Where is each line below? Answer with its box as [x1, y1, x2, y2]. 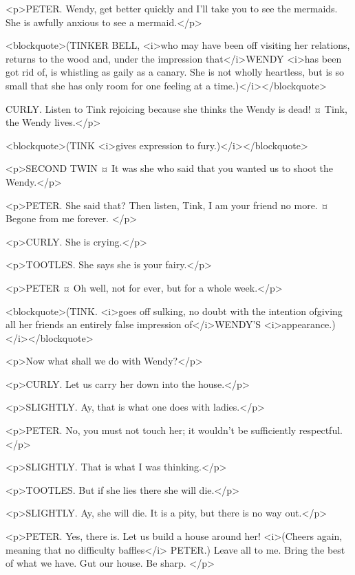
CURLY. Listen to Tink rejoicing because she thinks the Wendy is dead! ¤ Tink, [6, 101, 347, 116]
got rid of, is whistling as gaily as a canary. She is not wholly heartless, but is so [6, 65, 344, 79]
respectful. [299, 423, 343, 437]
